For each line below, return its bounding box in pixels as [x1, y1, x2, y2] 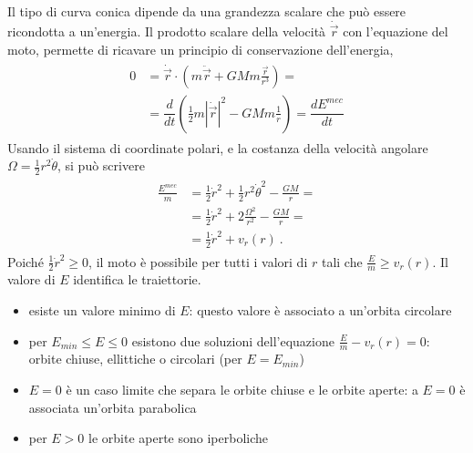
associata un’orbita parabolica [28, 397, 197, 417]
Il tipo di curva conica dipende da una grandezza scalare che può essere [7, 2, 406, 20]
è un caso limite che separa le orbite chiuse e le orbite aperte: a [66, 380, 418, 399]
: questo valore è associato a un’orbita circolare [189, 301, 452, 320]
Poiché [7, 252, 44, 271]
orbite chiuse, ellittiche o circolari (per [28, 349, 242, 368]
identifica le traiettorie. [73, 270, 201, 289]
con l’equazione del [343, 22, 448, 41]
